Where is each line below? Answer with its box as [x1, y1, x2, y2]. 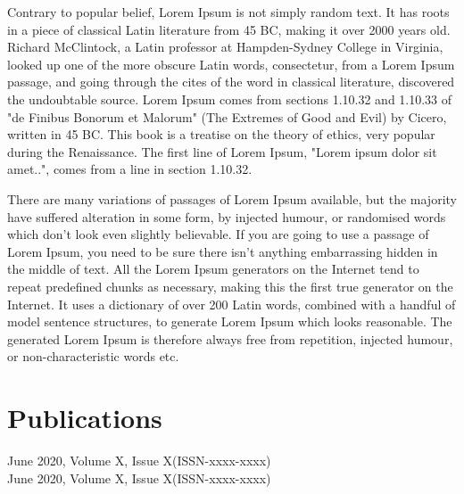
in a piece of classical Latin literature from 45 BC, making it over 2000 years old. [7, 20, 451, 38]
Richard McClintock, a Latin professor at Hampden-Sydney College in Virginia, [7, 37, 443, 56]
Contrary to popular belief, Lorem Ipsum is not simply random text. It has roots [7, 3, 450, 21]
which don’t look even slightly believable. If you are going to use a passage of [7, 225, 429, 243]
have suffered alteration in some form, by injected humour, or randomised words [7, 207, 446, 226]
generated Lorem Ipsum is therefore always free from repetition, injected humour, [7, 329, 453, 348]
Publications [7, 399, 162, 436]
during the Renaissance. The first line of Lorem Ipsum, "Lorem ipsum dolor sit [7, 142, 437, 161]
